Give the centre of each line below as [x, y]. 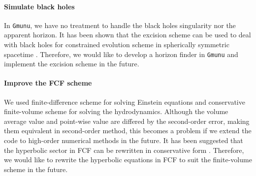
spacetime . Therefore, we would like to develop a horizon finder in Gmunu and [121, 54]
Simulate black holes [39, 6]
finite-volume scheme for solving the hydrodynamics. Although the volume [116, 111]
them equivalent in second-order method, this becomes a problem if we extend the [128, 131]
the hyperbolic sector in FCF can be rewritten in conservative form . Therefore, [124, 150]
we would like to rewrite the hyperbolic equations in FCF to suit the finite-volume [128, 160]
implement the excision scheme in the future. [72, 64]
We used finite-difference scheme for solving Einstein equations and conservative [125, 102]
